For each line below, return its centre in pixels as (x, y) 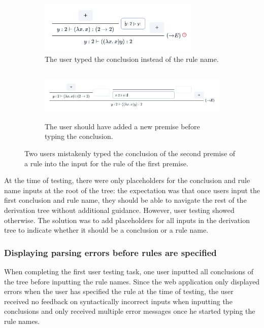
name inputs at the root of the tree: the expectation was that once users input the (132, 190)
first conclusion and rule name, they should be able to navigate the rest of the (125, 200)
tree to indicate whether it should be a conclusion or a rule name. (106, 230)
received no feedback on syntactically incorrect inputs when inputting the (118, 301)
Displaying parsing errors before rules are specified (110, 252)
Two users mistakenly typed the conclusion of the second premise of (130, 153)
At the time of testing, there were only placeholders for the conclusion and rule (127, 180)
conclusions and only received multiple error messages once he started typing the (130, 311)
